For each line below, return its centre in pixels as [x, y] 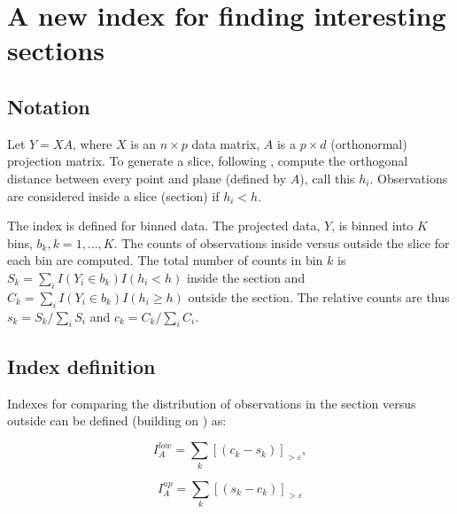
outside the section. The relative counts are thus [319, 296]
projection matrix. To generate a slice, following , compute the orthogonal [208, 161]
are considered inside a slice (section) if [113, 195]
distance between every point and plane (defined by [147, 178]
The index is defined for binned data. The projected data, [164, 226]
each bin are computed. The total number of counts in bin [165, 260]
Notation [49, 106]
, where [92, 143]
